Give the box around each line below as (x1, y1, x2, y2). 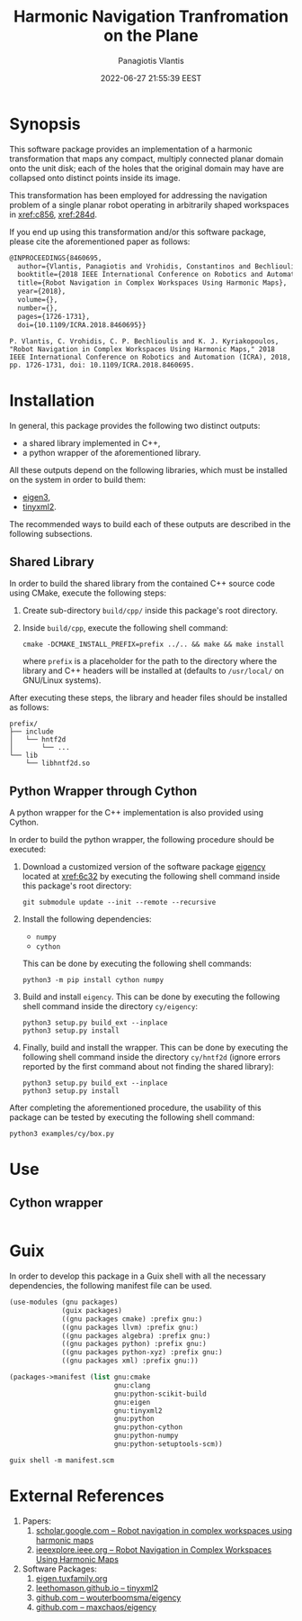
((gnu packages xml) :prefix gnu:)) (61, 1356, 200, 1366)
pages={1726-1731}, (17, 312, 91, 321)
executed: (9, 844, 47, 855)
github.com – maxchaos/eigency (35, 1601, 157, 1612)
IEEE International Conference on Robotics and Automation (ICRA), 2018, (9, 352, 292, 361)
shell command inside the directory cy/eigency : (22, 1001, 198, 1012)
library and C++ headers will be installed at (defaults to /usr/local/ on (22, 665, 285, 677)
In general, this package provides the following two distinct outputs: (9, 420, 261, 431)
